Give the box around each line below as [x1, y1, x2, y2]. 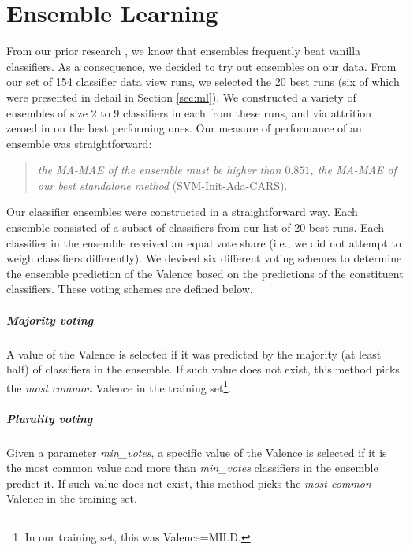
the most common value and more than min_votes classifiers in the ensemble [6, 459, 378, 476]
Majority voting [6, 311, 94, 328]
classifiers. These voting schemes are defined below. [6, 281, 253, 297]
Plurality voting [6, 410, 93, 426]
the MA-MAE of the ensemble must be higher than [37, 162, 281, 178]
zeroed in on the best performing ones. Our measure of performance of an [6, 120, 362, 136]
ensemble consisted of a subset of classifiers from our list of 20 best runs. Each [6, 219, 385, 236]
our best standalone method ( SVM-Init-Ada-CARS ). [37, 177, 288, 193]
